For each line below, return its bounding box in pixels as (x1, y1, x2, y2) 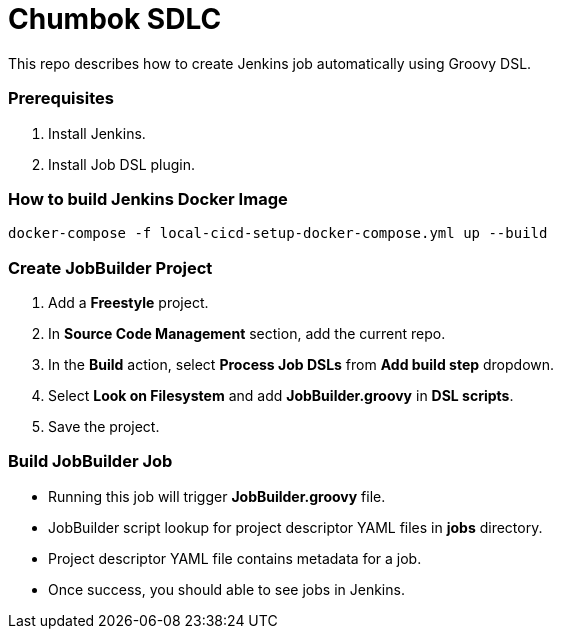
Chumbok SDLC (8, 2, 222, 36)
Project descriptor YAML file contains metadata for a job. (48, 549, 422, 567)
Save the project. (48, 418, 160, 435)
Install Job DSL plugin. (48, 155, 196, 173)
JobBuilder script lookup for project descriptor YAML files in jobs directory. (48, 518, 543, 536)
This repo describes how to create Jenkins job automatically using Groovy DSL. (8, 54, 532, 72)
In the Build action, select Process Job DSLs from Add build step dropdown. (48, 356, 555, 373)
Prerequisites (8, 88, 114, 109)
